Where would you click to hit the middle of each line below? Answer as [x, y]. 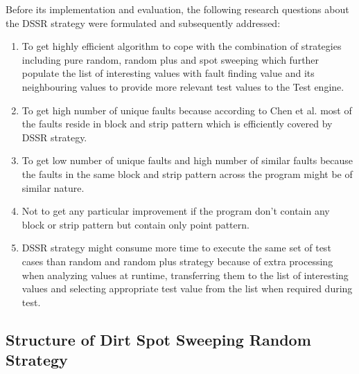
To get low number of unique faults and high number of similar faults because [187, 160]
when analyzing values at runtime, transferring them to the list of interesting [185, 275]
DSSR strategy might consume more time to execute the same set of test [176, 248]
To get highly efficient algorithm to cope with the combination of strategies [182, 46]
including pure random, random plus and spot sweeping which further [170, 59]
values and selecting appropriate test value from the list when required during [187, 288]
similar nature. [53, 187]
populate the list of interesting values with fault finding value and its [168, 73]
